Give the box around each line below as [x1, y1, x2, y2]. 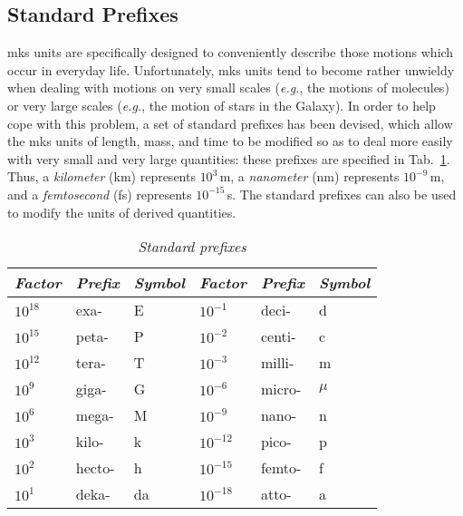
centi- [260, 326, 296, 347]
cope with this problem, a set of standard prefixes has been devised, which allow [7, 113, 453, 132]
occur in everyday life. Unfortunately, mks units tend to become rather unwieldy [7, 60, 455, 79]
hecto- [75, 457, 115, 479]
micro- [260, 378, 302, 400]
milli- [260, 352, 294, 374]
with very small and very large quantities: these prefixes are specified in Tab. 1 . [7, 149, 450, 168]
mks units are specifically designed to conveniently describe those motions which [7, 43, 454, 62]
